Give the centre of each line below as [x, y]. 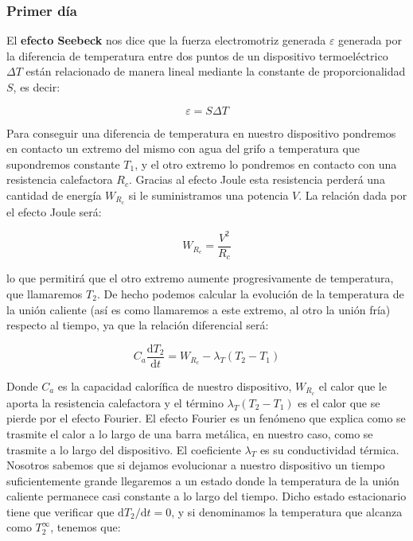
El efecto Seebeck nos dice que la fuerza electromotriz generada [166, 40]
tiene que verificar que [60, 511]
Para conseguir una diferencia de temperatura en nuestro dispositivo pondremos [201, 132]
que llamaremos [45, 294]
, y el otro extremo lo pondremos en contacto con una [266, 163]
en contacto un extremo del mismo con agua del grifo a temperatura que [183, 148]
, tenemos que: [86, 527]
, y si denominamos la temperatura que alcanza [287, 511]
